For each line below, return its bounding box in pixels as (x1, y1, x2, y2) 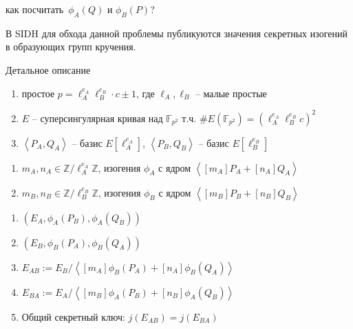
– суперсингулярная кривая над (32, 110, 163, 125)
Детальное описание (6, 62, 91, 77)
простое (21, 86, 55, 100)
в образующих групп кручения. (6, 39, 136, 54)
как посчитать (6, 2, 64, 16)
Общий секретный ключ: (21, 309, 125, 323)
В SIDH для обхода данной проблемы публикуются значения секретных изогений (6, 26, 347, 40)
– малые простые (195, 86, 267, 100)
